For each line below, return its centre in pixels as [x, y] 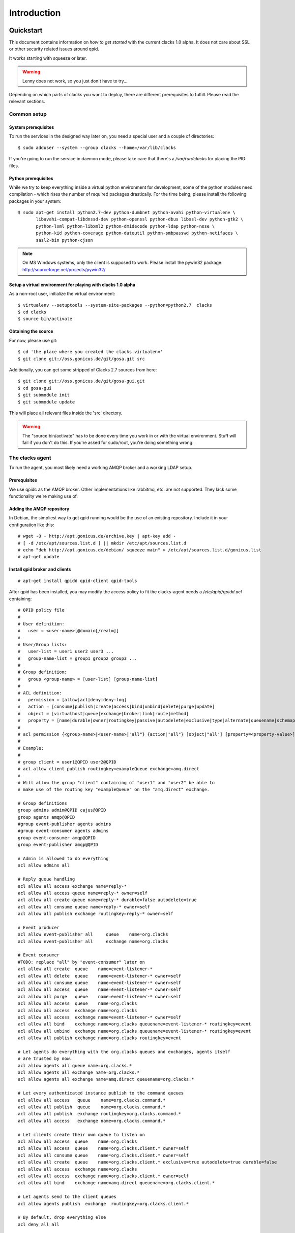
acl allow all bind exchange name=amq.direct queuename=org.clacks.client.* [116, 1183]
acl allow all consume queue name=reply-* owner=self [84, 907]
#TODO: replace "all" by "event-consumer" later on [81, 962]
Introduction [35, 13]
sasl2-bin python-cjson [65, 240]
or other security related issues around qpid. [54, 49]
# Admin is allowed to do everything [63, 858]
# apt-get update [39, 557]
